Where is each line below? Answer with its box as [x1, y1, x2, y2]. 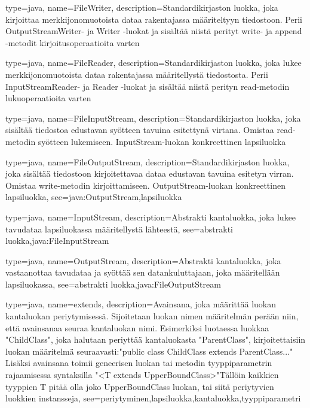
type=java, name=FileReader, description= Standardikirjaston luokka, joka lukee [5, 56, 302, 69]
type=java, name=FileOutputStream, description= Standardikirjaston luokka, [5, 155, 290, 168]
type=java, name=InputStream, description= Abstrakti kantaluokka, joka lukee [5, 210, 296, 223]
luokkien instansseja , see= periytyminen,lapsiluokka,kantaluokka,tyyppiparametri [5, 392, 301, 404]
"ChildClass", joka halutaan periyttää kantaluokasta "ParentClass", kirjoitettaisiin [5, 333, 306, 346]
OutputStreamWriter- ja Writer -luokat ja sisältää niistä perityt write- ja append [5, 25, 302, 37]
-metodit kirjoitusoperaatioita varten [5, 36, 140, 49]
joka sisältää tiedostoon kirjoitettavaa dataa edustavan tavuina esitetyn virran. [5, 167, 294, 180]
